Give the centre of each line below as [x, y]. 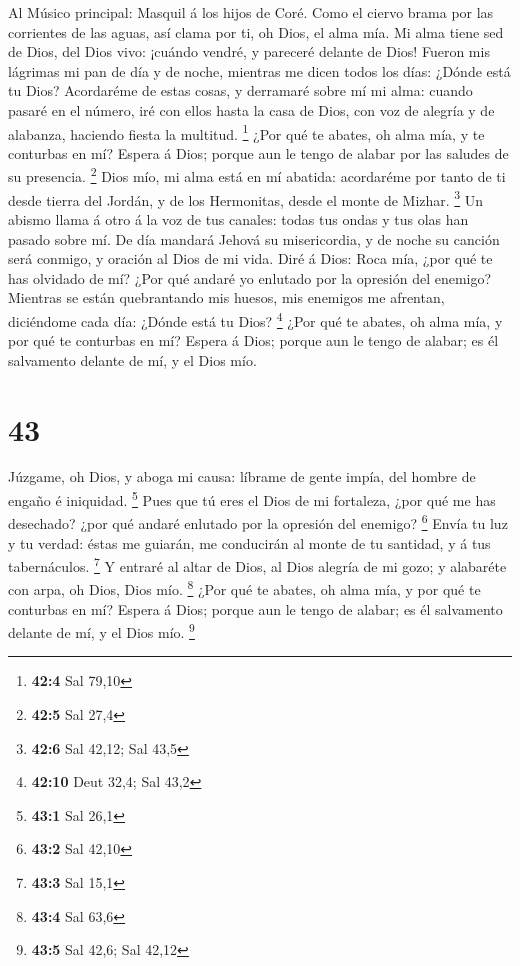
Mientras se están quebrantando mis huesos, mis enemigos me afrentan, [226, 297]
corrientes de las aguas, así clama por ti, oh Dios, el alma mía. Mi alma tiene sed [256, 31]
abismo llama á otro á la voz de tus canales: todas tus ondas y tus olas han [238, 218]
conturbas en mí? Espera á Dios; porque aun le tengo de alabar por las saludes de [258, 152]
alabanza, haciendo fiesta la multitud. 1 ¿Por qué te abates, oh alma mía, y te [246, 132]
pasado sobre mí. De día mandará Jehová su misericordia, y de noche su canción [254, 238]
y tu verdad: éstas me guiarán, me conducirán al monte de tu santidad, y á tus [249, 542]
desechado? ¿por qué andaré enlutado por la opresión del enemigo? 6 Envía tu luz [258, 521]
